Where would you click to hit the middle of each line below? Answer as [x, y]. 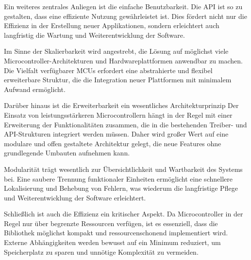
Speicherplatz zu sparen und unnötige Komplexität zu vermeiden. [101, 252]
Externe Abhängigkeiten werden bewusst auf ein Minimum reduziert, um [112, 242]
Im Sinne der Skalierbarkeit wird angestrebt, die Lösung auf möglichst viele [116, 51]
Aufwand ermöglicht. [35, 89]
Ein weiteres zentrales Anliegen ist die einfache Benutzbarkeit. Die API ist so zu [123, 6]
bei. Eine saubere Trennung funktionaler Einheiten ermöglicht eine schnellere [118, 178]
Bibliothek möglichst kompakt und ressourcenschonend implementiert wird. [116, 233]
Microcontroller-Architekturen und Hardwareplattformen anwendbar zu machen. [123, 60]
